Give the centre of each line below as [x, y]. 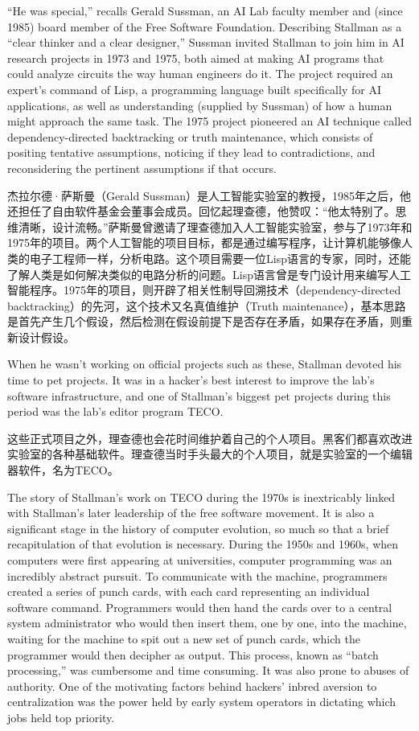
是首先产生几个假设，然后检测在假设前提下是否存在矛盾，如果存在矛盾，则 [204, 321]
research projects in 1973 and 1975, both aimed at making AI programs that [196, 57]
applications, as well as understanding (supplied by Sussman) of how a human [200, 105]
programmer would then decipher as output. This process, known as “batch [193, 654]
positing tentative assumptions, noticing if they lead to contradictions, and [191, 152]
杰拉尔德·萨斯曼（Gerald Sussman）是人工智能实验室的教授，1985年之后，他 [209, 195]
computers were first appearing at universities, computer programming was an [200, 560]
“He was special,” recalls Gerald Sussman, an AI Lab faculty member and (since [205, 10]
